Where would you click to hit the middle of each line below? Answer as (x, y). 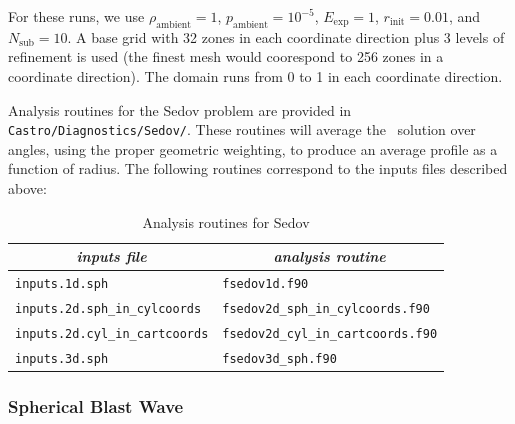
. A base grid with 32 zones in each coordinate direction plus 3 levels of (286, 36)
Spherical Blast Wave (96, 405)
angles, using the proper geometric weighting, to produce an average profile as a (253, 148)
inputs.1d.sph (62, 284)
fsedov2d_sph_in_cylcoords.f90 (326, 308)
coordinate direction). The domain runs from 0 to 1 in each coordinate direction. (255, 75)
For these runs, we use (76, 16)
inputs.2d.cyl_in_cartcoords (112, 333)
